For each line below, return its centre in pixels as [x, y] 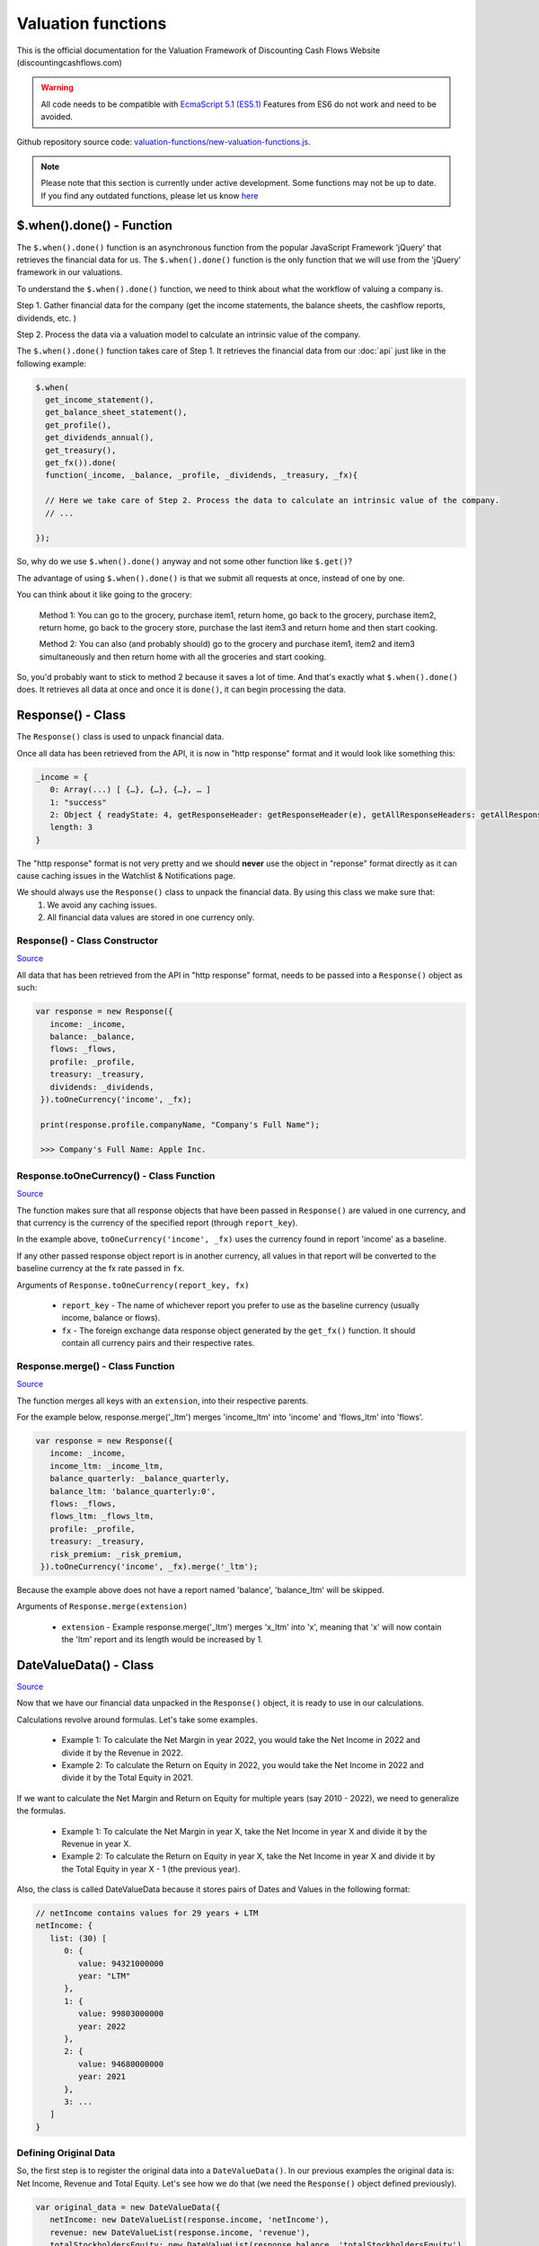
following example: [52, 363]
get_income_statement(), [100, 400]
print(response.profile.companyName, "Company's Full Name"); [181, 1124]
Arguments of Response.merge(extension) [102, 1606]
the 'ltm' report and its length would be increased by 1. [163, 1640]
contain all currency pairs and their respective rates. [158, 1343]
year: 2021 [102, 2077]
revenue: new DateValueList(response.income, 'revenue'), [180, 2232]
